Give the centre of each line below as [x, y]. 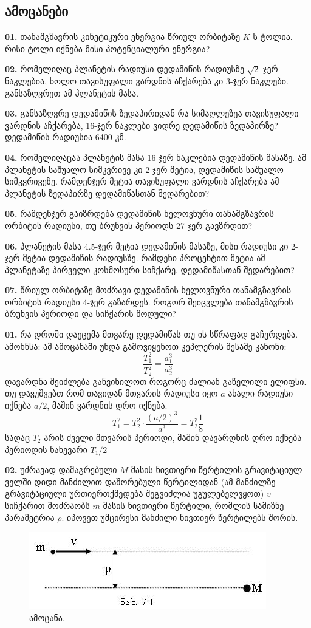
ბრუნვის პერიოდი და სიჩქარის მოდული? [91, 314]
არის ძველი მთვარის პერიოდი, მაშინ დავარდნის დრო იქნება [173, 437]
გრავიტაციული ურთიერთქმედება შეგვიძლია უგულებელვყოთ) [135, 493]
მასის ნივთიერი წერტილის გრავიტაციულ [217, 470]
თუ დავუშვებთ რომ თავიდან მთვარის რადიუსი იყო [111, 393]
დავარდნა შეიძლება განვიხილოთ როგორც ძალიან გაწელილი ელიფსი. [156, 381]
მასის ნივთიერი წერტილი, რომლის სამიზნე [193, 505]
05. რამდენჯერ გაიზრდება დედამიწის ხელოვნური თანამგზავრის [139, 213]
